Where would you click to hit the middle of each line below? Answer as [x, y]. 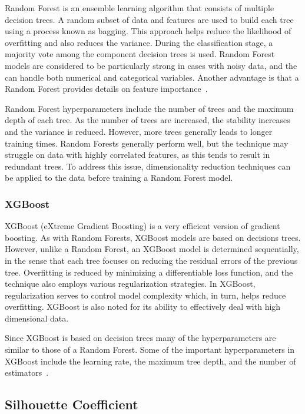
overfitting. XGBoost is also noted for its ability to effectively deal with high [143, 307]
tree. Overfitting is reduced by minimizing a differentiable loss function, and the [149, 272]
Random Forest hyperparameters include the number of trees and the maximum [149, 108]
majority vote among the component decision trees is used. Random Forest [140, 54]
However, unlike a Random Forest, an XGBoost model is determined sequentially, [152, 249]
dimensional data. [37, 318]
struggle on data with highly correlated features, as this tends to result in [137, 155]
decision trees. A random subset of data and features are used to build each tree [149, 19]
